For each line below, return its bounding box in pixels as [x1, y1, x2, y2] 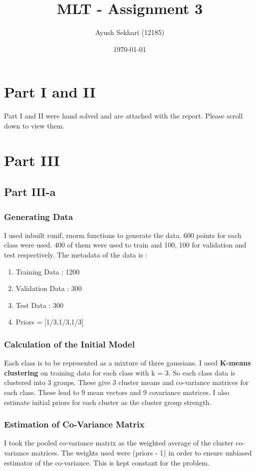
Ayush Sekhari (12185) [95, 27, 165, 37]
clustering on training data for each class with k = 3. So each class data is [4, 367, 236, 377]
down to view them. [4, 120, 65, 130]
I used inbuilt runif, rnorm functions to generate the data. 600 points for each [4, 229, 242, 240]
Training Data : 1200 [15, 266, 80, 276]
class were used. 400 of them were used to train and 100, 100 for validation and [4, 239, 247, 250]
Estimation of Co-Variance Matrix [4, 418, 145, 430]
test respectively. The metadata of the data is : [4, 249, 148, 259]
